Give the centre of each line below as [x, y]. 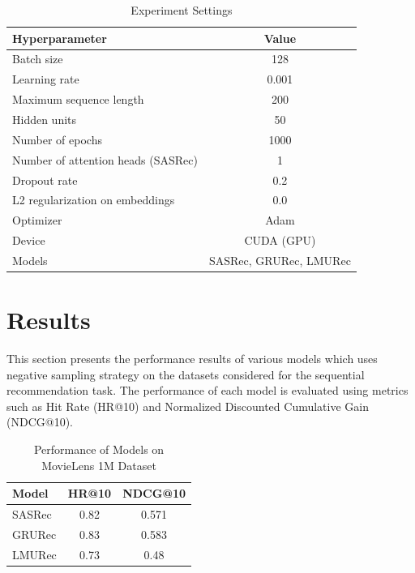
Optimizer [37, 220]
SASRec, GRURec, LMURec [280, 260]
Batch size [38, 59]
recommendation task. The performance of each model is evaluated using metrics [207, 390]
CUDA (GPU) [280, 240]
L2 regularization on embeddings [94, 200]
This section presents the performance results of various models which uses [192, 359]
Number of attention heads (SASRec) [105, 159]
